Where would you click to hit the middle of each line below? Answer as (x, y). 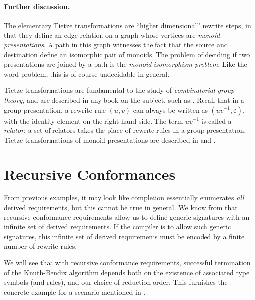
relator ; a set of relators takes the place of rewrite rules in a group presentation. (125, 130)
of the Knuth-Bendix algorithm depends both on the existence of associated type (127, 272)
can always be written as (170, 109)
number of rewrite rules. (41, 246)
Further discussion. (37, 6)
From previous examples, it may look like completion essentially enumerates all (124, 197)
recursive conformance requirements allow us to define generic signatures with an (127, 217)
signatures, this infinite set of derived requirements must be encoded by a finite (124, 236)
